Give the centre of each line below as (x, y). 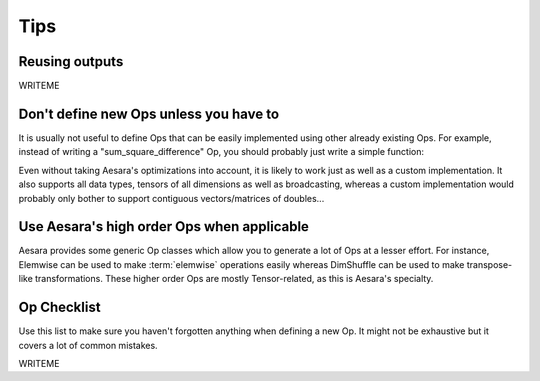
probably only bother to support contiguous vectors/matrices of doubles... (171, 198)
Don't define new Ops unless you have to (149, 113)
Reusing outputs (71, 61)
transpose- (489, 264)
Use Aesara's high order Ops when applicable (164, 226)
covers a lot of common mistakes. (88, 345)
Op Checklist (59, 307)
